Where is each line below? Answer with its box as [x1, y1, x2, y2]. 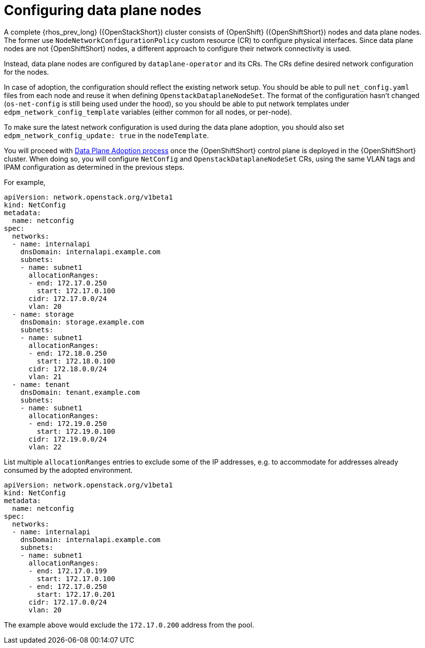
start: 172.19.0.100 [37, 427, 115, 435]
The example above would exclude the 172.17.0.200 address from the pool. [4, 620, 255, 629]
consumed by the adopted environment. [4, 466, 133, 474]
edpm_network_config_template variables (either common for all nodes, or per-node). [4, 107, 292, 116]
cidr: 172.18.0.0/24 [28, 364, 107, 373]
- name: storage [12, 310, 74, 318]
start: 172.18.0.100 [37, 357, 115, 365]
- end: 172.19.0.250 [28, 419, 107, 427]
